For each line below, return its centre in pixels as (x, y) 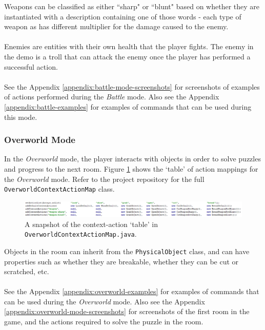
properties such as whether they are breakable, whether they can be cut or (121, 261)
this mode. (21, 117)
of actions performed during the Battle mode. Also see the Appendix (112, 97)
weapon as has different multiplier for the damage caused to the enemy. (116, 26)
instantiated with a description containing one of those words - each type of (123, 16)
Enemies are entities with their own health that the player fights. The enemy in (129, 46)
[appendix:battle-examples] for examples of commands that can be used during (128, 106)
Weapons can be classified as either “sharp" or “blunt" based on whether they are (132, 6)
